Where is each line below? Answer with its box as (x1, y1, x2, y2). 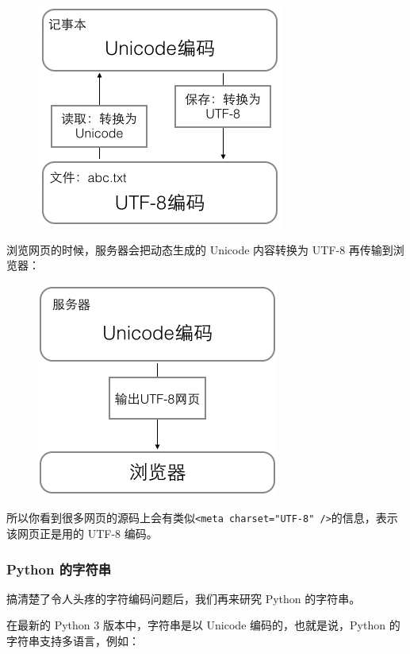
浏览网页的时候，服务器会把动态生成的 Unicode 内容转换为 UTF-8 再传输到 (6, 241, 393, 257)
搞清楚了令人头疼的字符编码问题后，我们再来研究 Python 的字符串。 (6, 590, 361, 606)
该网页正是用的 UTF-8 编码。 (6, 525, 158, 542)
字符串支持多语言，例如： (6, 633, 140, 649)
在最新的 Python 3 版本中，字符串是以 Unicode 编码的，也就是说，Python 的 (6, 617, 400, 633)
